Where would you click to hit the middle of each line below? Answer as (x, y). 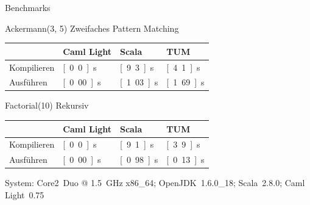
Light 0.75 (25, 194)
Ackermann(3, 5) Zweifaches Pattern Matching (92, 28)
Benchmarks (28, 7)
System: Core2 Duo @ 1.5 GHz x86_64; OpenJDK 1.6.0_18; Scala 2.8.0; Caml (155, 183)
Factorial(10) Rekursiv (47, 105)
